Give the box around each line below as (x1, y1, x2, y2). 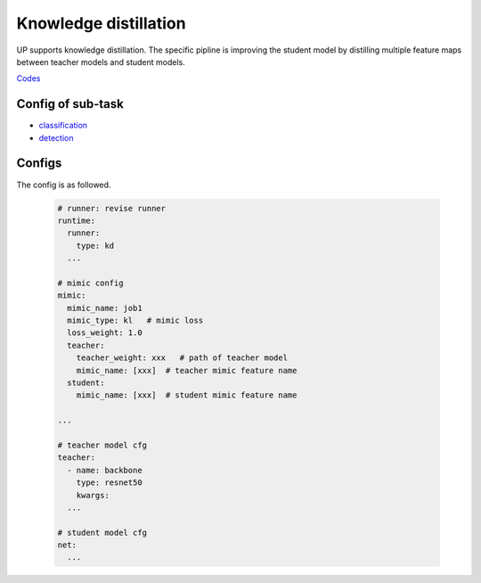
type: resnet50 (76, 478, 143, 488)
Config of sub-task (16, 96, 124, 111)
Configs (16, 156, 62, 171)
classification (38, 120, 88, 131)
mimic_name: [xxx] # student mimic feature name (76, 390, 298, 400)
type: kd (76, 241, 115, 250)
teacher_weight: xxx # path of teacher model (76, 353, 289, 363)
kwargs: (76, 490, 110, 500)
